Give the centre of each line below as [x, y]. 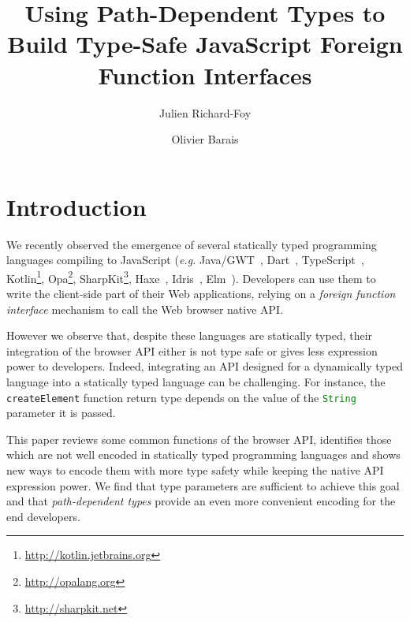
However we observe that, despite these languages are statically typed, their [190, 335]
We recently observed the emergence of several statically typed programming [192, 244]
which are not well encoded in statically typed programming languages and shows [203, 454]
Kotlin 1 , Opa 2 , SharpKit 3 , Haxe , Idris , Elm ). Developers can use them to [191, 277]
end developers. [43, 516]
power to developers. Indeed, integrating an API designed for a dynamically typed [205, 366]
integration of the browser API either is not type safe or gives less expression [192, 350]
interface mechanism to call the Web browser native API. [145, 309]
